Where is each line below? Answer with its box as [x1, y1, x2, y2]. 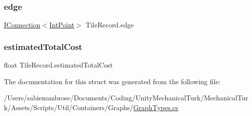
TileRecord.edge [86, 20, 134, 30]
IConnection [4, 20, 41, 30]
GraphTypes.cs [133, 102, 179, 112]
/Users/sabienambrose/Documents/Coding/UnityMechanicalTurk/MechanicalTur [4, 93, 249, 103]
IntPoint [49, 20, 74, 30]
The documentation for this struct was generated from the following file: [4, 76, 221, 86]
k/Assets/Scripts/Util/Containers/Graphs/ [4, 102, 134, 112]
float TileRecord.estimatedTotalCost [4, 60, 113, 70]
